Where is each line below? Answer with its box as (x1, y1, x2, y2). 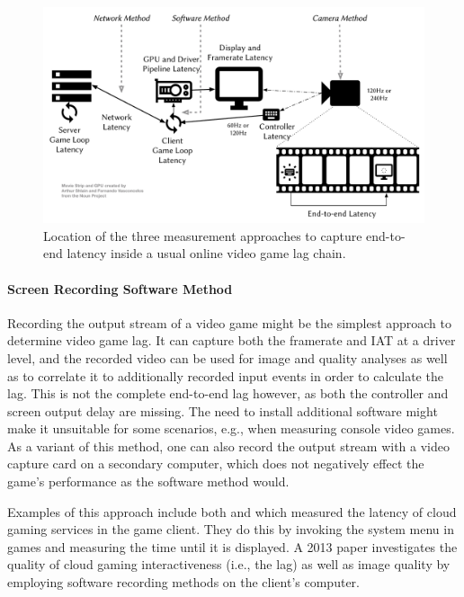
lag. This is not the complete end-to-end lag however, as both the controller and (7, 384, 449, 403)
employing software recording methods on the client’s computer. (7, 573, 360, 592)
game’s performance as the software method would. (7, 472, 290, 491)
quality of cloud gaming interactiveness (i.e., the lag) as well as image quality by (7, 555, 451, 574)
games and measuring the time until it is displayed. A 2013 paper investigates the (7, 537, 458, 556)
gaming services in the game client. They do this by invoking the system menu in (7, 520, 454, 539)
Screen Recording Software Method (7, 279, 233, 298)
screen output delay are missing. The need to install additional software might (7, 401, 438, 420)
